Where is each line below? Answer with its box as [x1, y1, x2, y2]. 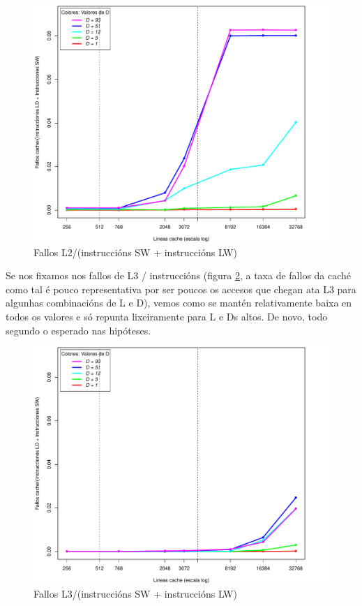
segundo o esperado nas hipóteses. [6, 323, 151, 337]
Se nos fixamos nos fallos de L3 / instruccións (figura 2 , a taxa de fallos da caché [6, 268, 352, 283]
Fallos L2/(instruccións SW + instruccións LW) [33, 244, 237, 259]
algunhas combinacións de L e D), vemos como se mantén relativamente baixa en [6, 295, 352, 310]
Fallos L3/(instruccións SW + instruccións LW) [33, 586, 237, 600]
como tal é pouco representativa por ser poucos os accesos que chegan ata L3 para [6, 281, 356, 296]
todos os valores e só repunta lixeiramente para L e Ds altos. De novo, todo [6, 309, 328, 324]
